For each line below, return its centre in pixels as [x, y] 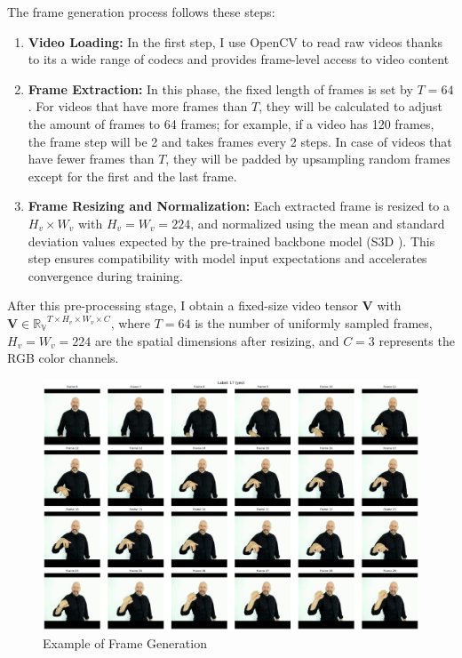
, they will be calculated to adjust [350, 106]
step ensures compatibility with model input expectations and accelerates [227, 258]
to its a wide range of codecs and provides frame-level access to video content [239, 59]
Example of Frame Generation [125, 643]
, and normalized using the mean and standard [318, 223]
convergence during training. [105, 275]
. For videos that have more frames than [138, 106]
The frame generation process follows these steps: [141, 12]
